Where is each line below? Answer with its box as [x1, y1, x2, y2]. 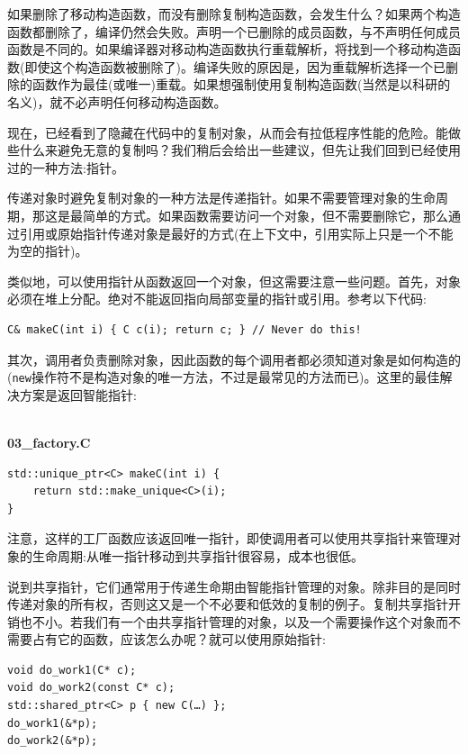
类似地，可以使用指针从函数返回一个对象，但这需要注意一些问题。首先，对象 [7, 271, 461, 290]
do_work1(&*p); [7, 716, 98, 730]
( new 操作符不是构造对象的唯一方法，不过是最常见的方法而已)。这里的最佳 [7, 368, 440, 386]
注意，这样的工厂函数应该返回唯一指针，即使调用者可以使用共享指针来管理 [7, 529, 448, 548]
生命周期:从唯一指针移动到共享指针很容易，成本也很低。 [31, 546, 364, 565]
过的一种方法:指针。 [7, 158, 124, 177]
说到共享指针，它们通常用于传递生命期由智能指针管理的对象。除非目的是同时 [7, 577, 461, 595]
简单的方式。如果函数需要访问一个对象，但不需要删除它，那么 [82, 205, 448, 224]
